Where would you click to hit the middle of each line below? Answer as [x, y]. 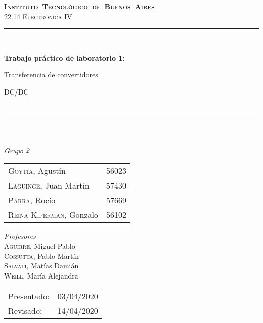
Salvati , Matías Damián [41, 266]
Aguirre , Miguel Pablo [40, 245]
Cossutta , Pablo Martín [42, 256]
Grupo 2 [17, 150]
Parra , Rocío [32, 200]
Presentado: [29, 296]
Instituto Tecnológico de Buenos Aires [79, 6]
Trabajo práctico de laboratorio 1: [64, 57]
